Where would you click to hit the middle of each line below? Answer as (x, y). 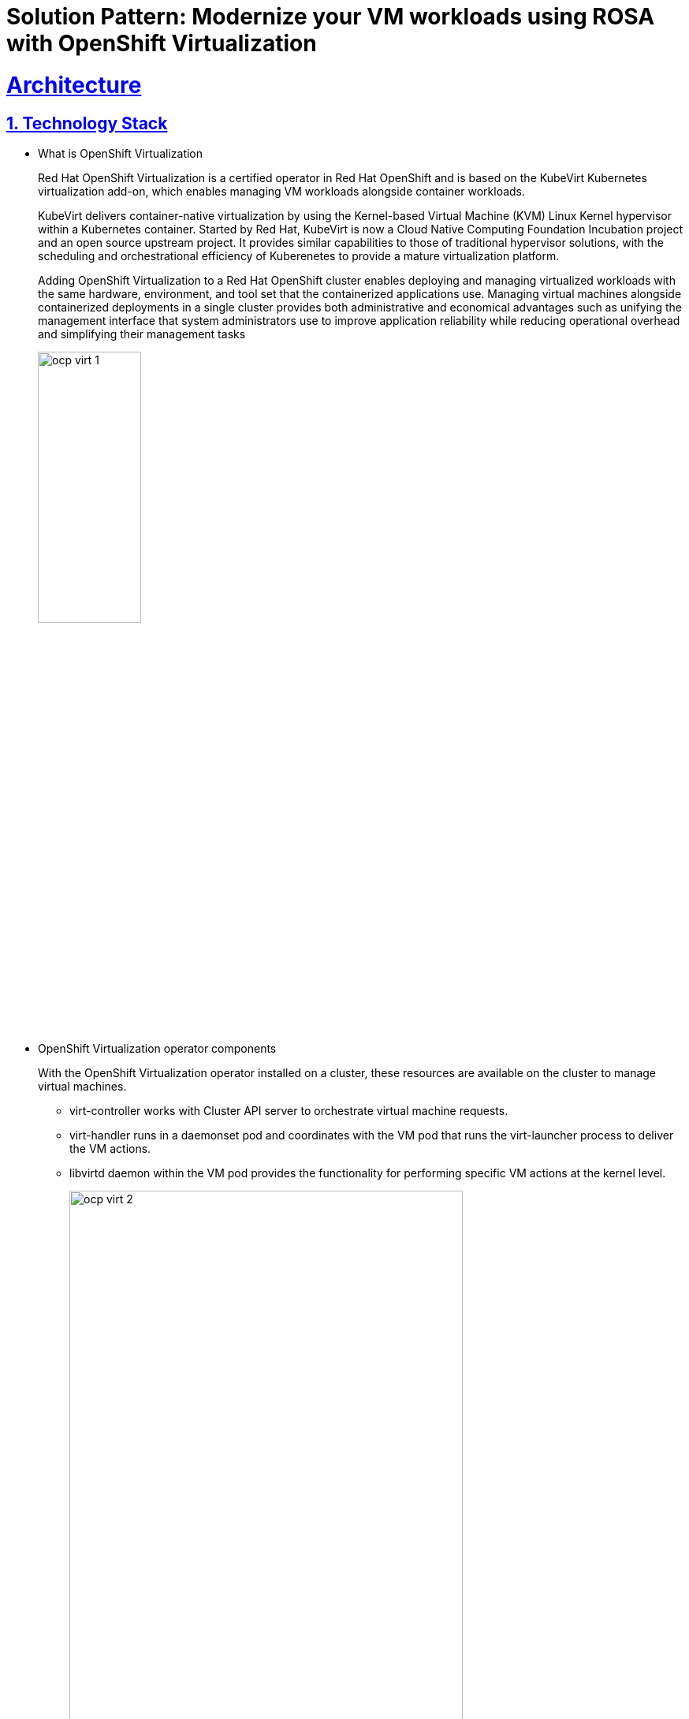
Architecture (74, 85)
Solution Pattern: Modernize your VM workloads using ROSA (331, 17)
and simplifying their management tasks (142, 334)
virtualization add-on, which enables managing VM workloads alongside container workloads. (282, 191)
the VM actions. (110, 1148)
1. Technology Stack (87, 123)
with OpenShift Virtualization (162, 43)
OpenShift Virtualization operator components (157, 1048)
